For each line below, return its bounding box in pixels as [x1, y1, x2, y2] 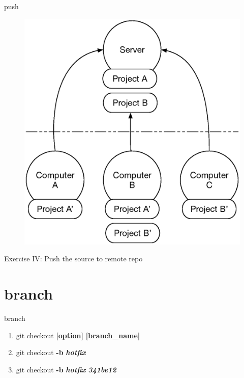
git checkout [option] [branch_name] [16, 330, 140, 340]
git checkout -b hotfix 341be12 [16, 364, 116, 374]
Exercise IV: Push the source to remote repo [4, 253, 143, 264]
